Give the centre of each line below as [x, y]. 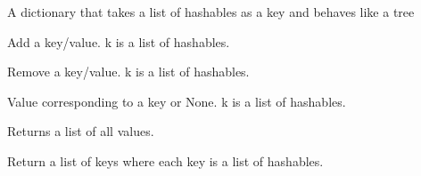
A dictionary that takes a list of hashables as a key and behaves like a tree [211, 12]
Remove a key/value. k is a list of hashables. [128, 72]
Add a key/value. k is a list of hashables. [119, 41]
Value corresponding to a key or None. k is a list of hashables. [177, 101]
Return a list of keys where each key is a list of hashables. [165, 160]
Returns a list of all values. [81, 131]
